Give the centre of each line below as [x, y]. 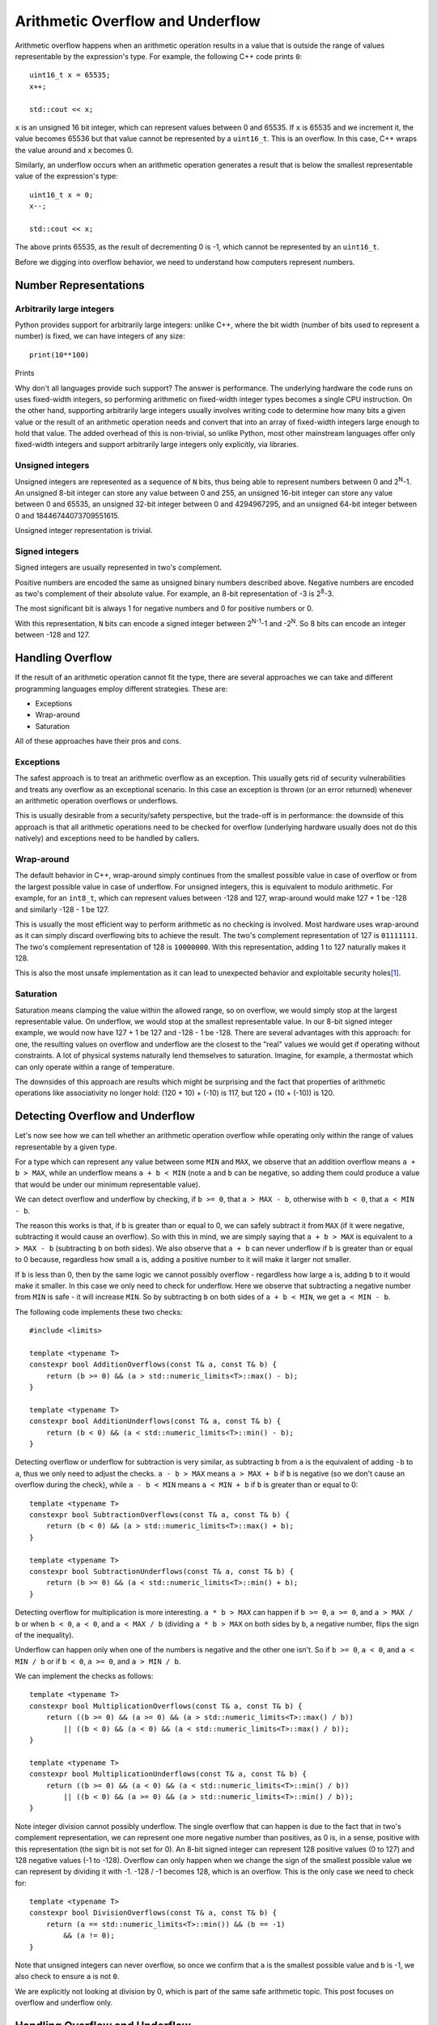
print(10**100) [59, 355]
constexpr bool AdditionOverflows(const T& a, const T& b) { [153, 1364]
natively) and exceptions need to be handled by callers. [107, 838]
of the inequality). [45, 1635]
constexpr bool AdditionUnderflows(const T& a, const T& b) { [155, 1421]
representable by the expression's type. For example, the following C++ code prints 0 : [159, 56]
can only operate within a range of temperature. [95, 1067]
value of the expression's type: [67, 176]
